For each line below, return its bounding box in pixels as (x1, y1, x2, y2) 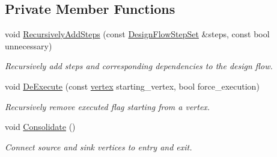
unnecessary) (5, 39, 52, 52)
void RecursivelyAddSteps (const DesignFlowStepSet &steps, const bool (5, 28, 270, 40)
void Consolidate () (5, 120, 76, 133)
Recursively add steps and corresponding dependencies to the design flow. (5, 60, 273, 72)
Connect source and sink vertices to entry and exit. (5, 140, 192, 153)
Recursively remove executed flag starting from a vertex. (5, 100, 210, 112)
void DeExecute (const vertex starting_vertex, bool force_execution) (5, 79, 260, 92)
